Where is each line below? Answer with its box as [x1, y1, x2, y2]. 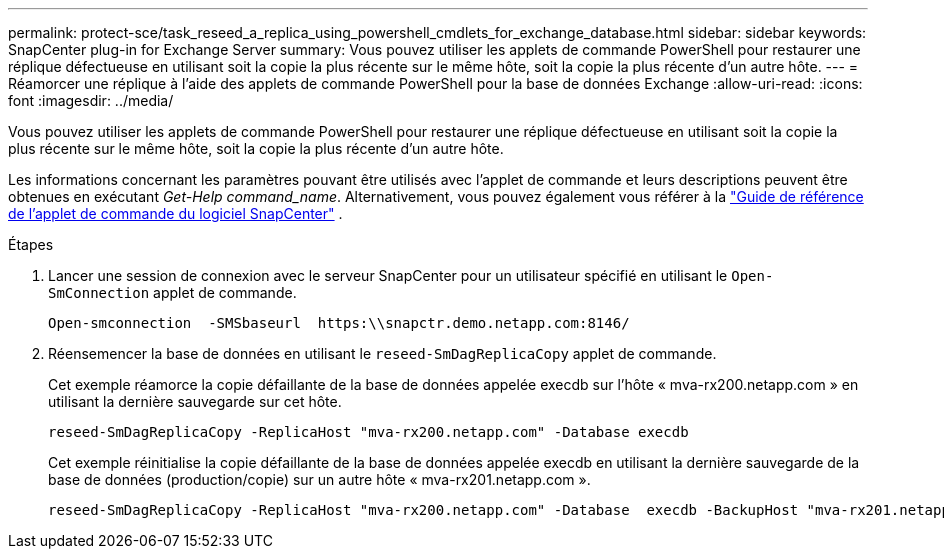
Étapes [8, 236, 54, 253]
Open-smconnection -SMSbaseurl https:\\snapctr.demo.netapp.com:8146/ [48, 315, 630, 331]
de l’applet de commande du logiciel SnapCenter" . [8, 205, 343, 222]
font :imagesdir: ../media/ [8, 92, 174, 109]
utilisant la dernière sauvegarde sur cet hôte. [48, 393, 342, 410]
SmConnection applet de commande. [48, 284, 297, 301]
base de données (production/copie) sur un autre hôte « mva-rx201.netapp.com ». [48, 471, 591, 488]
